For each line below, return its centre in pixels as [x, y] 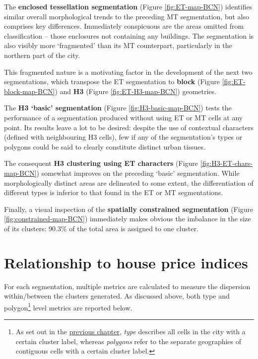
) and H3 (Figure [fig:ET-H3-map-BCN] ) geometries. [135, 91]
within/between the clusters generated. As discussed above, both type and [117, 296]
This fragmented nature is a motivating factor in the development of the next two [128, 72]
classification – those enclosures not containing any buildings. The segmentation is [129, 35]
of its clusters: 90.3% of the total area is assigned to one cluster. [101, 228]
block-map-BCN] [30, 91]
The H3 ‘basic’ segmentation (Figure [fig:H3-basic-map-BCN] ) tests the [118, 108]
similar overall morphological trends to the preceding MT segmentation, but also [127, 16]
